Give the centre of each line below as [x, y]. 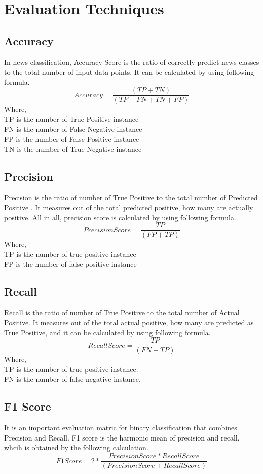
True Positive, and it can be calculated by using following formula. [107, 332]
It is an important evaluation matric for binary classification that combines [121, 428]
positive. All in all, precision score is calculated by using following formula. [120, 217]
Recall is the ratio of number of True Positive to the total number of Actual [122, 312]
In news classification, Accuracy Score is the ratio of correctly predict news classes [132, 62]
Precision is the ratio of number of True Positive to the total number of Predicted [131, 197]
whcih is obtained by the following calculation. [76, 447]
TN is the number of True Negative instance [73, 148]
